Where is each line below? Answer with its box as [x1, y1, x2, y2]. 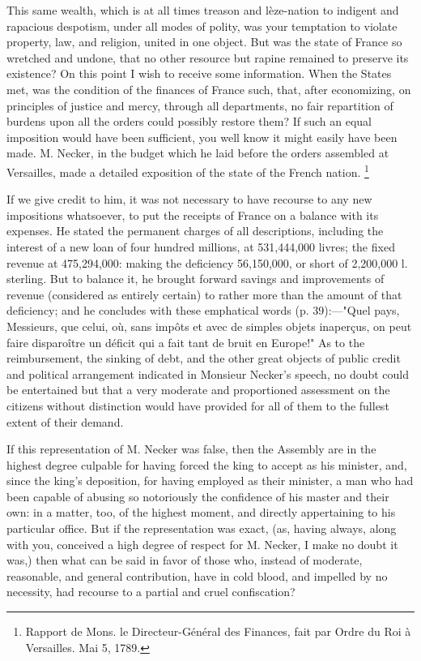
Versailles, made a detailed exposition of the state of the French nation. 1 [6, 161, 369, 180]
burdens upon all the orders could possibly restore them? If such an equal [6, 113, 372, 130]
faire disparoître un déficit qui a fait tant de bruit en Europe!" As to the [6, 333, 365, 350]
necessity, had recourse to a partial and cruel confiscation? [6, 583, 296, 600]
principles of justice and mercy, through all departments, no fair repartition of [6, 97, 393, 114]
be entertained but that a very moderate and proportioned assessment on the [6, 381, 390, 398]
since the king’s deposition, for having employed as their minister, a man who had [6, 472, 414, 489]
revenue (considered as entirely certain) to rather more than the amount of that [6, 285, 402, 303]
